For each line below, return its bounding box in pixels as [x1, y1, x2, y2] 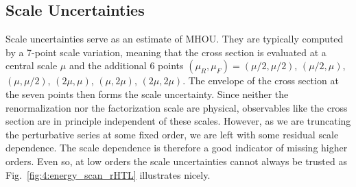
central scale [5, 58, 58, 73]
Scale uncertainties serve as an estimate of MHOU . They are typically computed [5, 32, 344, 46]
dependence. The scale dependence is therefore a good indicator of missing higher [5, 140, 348, 155]
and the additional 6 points [69, 58, 184, 73]
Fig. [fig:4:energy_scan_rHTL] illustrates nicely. [5, 167, 211, 182]
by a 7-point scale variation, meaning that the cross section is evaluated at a [5, 45, 327, 59]
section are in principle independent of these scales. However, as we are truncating [5, 114, 351, 128]
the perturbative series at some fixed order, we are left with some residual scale [5, 127, 339, 141]
